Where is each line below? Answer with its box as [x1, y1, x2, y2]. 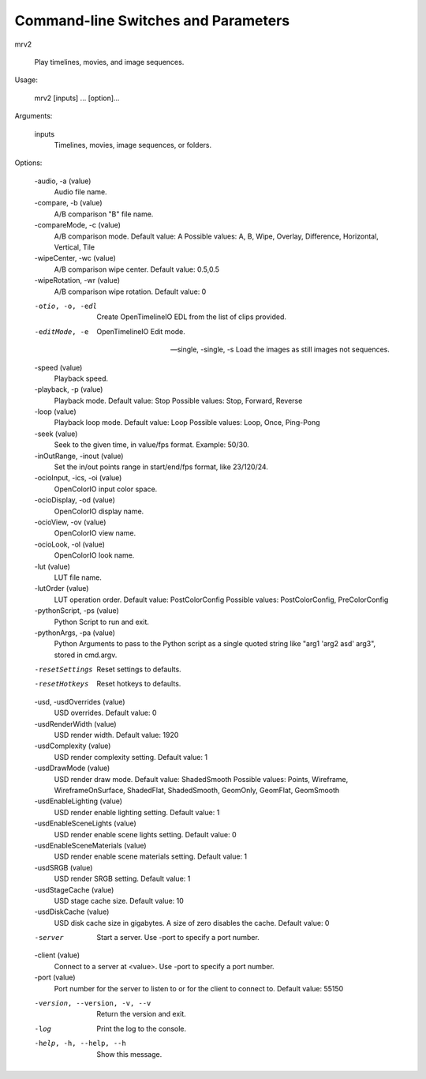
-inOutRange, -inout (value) [34, 451, 124, 461]
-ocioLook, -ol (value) [34, 539, 106, 549]
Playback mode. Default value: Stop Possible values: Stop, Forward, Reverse [54, 396, 303, 405]
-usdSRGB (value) [34, 863, 93, 872]
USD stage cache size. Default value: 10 [54, 896, 185, 905]
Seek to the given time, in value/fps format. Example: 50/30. [54, 440, 250, 449]
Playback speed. [54, 374, 109, 383]
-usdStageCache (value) [34, 885, 114, 894]
